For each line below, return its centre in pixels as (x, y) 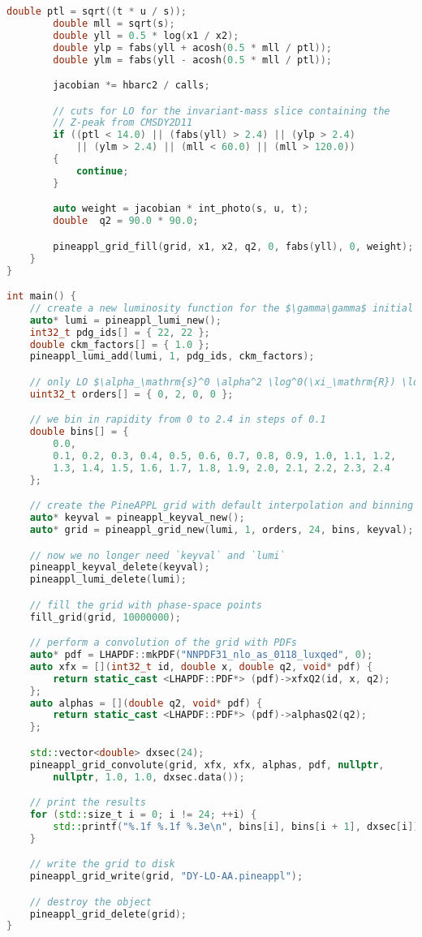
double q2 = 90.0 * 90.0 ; (126, 221)
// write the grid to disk (102, 864)
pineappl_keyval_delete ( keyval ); (120, 567)
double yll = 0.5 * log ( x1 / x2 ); (146, 35)
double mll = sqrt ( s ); (114, 23)
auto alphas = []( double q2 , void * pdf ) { (146, 703)
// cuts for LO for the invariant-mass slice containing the (222, 111)
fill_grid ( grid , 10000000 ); (105, 617)
